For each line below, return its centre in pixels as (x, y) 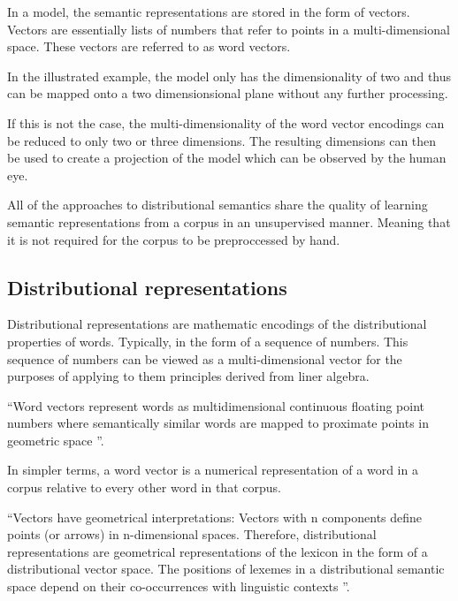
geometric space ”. (56, 440)
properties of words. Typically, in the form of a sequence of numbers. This (208, 341)
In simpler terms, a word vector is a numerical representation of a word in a (213, 470)
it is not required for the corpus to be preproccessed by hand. (174, 239)
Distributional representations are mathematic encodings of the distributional (217, 324)
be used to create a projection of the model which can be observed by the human (227, 158)
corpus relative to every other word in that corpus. (144, 487)
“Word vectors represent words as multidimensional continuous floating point (216, 405)
